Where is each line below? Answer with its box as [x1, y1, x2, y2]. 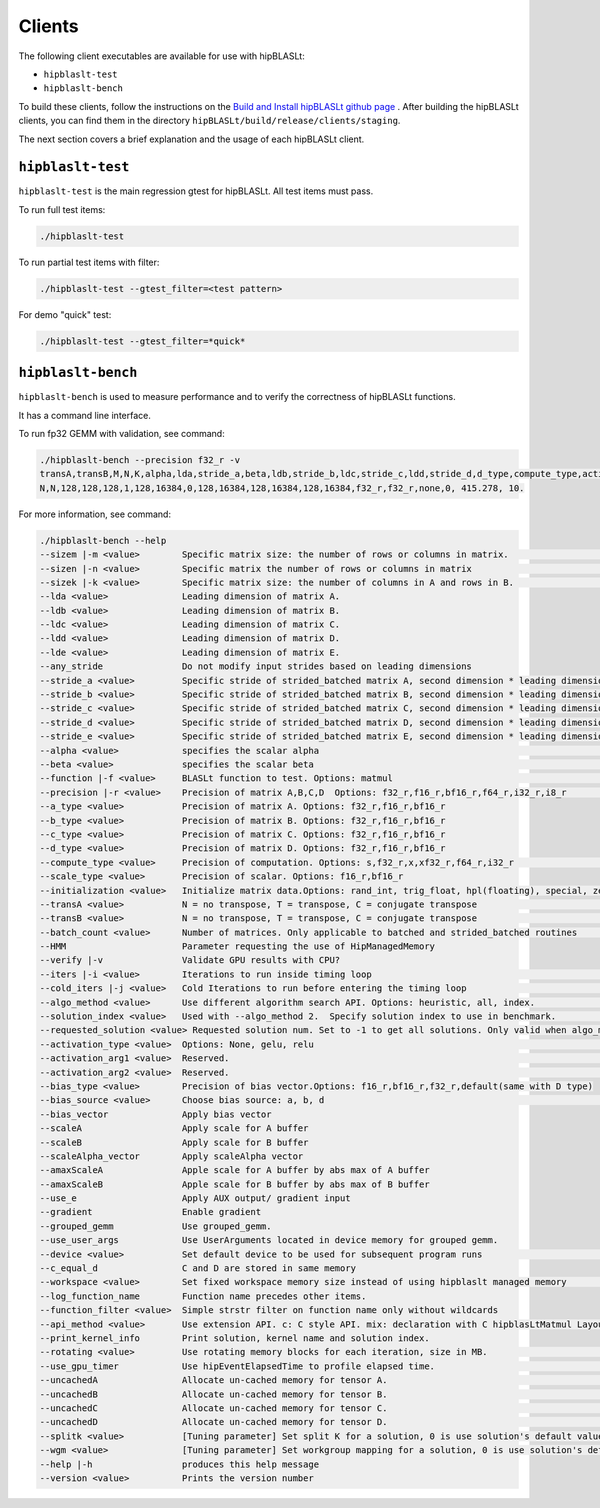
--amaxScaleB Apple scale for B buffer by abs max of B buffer [39, 1178, 430, 1190]
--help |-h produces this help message [39, 1458, 320, 1470]
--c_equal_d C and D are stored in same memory [39, 1263, 357, 1274]
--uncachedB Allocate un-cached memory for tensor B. [39, 1388, 388, 1400]
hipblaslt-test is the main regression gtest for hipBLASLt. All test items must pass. [18, 185, 374, 197]
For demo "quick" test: [18, 308, 112, 320]
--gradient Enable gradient [39, 1206, 262, 1218]
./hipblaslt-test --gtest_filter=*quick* [39, 335, 246, 347]
